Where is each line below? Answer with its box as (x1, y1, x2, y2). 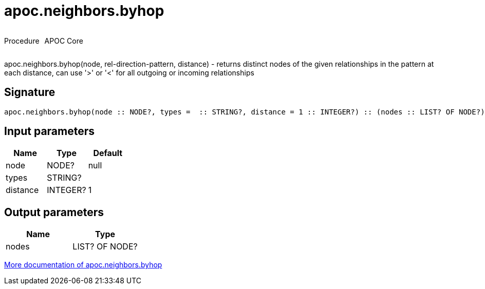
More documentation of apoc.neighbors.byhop (4, 260, 162, 269)
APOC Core (44, 36, 83, 45)
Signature (4, 86, 55, 99)
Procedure (4, 36, 40, 45)
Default (93, 148, 123, 159)
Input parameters (4, 125, 95, 138)
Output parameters (4, 205, 104, 219)
